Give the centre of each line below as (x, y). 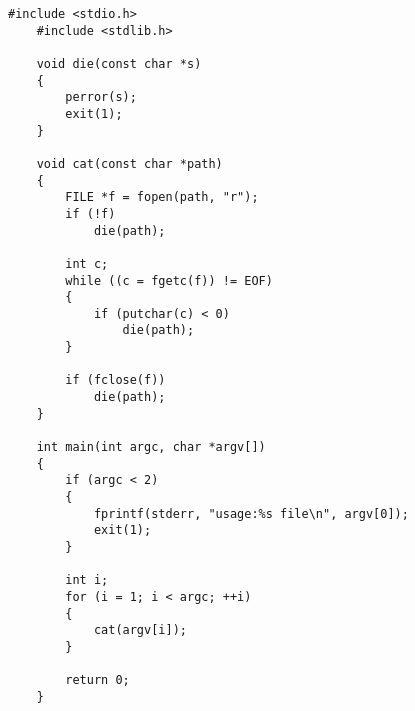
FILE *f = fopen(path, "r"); (162, 197)
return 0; (97, 680)
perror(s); (101, 97)
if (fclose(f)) (115, 380)
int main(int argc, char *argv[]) (151, 447)
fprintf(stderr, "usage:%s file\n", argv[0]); (251, 513)
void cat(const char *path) (129, 163)
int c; (87, 263)
